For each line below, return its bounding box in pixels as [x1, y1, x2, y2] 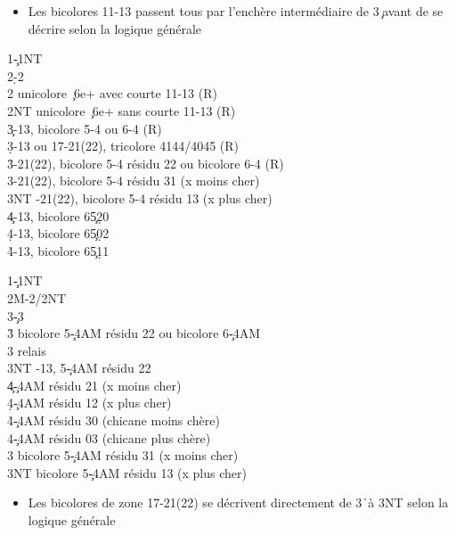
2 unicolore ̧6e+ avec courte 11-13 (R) [7, 84, 217, 103]
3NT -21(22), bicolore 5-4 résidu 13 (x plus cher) [7, 188, 273, 207]
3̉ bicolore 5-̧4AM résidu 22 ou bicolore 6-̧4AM [7, 324, 261, 342]
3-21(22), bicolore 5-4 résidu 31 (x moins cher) [7, 171, 260, 190]
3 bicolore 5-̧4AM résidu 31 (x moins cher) [7, 446, 239, 465]
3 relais [7, 341, 46, 359]
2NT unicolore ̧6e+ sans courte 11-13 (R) [7, 101, 236, 119]
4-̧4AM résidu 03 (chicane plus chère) [7, 428, 211, 447]
